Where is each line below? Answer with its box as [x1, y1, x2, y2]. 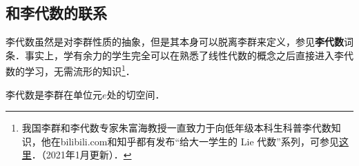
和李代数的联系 [6, 2, 107, 23]
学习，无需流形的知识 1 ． [24, 62, 135, 79]
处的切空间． [106, 87, 165, 101]
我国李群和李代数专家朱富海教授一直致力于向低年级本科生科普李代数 [21, 121, 331, 135]
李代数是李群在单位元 [6, 87, 102, 101]
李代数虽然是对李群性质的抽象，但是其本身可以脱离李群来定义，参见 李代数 [6, 34, 344, 49]
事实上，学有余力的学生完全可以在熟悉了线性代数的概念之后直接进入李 [24, 48, 344, 62]
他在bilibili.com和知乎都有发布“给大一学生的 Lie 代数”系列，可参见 [41, 134, 339, 148]
